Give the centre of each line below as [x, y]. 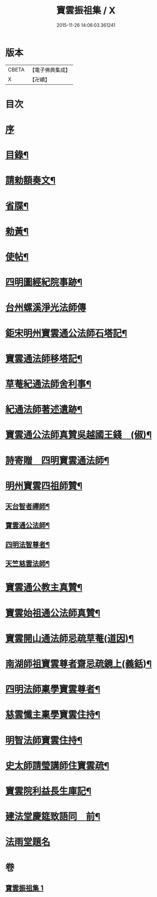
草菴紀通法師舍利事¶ [48, 384]
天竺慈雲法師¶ [28, 564]
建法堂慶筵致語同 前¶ [53, 817]
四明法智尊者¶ [28, 545]
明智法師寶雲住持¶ [44, 740]
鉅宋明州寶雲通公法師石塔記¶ [66, 333]
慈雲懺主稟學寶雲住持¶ [53, 715]
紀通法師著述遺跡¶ [44, 410]
